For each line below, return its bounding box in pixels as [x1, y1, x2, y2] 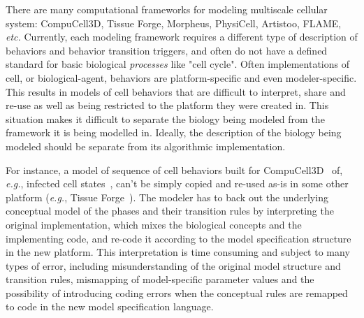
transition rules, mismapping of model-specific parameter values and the [6, 272, 314, 287]
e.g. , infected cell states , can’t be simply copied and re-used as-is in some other [6, 176, 349, 191]
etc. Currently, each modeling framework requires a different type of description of [6, 29, 358, 44]
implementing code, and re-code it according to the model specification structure [6, 231, 351, 245]
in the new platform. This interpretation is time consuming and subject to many [6, 245, 350, 259]
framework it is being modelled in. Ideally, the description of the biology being [6, 125, 342, 140]
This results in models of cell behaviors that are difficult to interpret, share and [6, 84, 346, 99]
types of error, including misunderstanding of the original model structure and [6, 258, 341, 273]
